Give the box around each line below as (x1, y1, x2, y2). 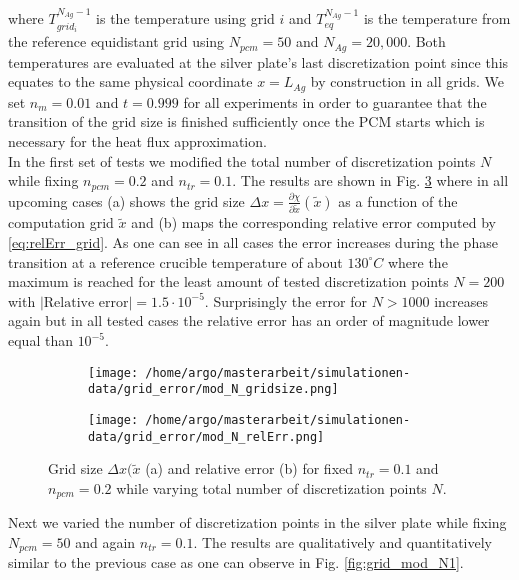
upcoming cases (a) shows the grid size (8, 190, 245, 211)
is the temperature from (363, 8, 511, 29)
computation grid (8, 212, 114, 233)
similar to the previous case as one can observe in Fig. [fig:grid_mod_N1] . (8, 552, 464, 573)
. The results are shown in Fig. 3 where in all (232, 170, 509, 191)
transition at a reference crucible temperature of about (8, 251, 343, 272)
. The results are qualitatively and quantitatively (193, 531, 492, 552)
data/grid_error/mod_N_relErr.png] (88, 429, 325, 444)
